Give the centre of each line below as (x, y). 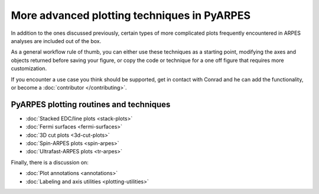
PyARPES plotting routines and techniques (91, 104)
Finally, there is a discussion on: (50, 162)
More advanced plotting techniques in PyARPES (131, 15)
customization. (29, 68)
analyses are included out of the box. (56, 41)
